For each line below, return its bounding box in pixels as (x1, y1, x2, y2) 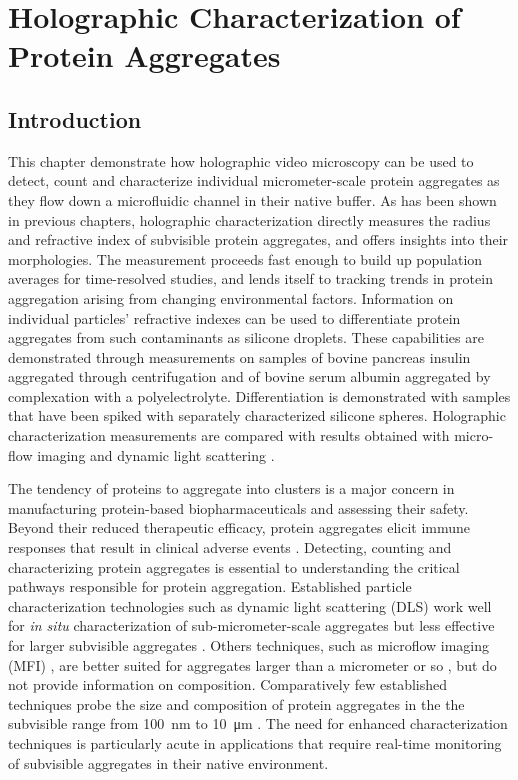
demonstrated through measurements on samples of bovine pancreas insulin (8, 346, 471, 367)
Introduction (8, 103, 142, 134)
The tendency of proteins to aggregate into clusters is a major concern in (8, 478, 455, 499)
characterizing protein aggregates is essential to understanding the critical (8, 556, 460, 577)
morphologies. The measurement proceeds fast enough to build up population (8, 248, 483, 269)
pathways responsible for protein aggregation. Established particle (8, 576, 412, 597)
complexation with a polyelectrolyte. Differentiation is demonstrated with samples (8, 385, 511, 406)
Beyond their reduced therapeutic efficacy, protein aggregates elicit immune (8, 517, 471, 538)
